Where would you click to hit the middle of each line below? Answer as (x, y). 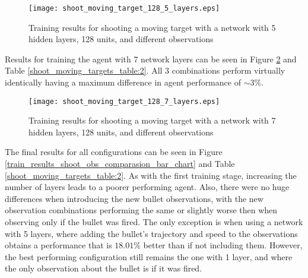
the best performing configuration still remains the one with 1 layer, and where (149, 256)
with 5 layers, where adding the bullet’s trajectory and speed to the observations (151, 233)
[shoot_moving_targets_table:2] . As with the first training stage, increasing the (151, 175)
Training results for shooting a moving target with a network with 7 (152, 120)
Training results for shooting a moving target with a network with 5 (152, 27)
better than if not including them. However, (223, 245)
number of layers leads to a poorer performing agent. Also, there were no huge (147, 187)
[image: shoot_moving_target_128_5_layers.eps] (124, 8)
